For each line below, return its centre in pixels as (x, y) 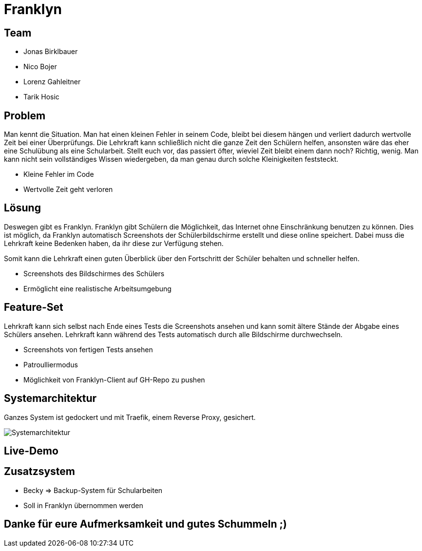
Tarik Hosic (41, 97)
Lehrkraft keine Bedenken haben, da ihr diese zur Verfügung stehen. (114, 243)
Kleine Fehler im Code (59, 174)
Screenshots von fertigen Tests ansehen (88, 349)
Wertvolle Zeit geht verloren (68, 190)
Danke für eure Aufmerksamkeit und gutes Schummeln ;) (145, 524)
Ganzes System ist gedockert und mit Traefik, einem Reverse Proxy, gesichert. (130, 417)
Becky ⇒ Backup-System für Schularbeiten (93, 490)
